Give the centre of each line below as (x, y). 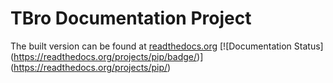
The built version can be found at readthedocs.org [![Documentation (151, 46)
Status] (308, 46)
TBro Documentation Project (131, 18)
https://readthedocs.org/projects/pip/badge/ (105, 56)
